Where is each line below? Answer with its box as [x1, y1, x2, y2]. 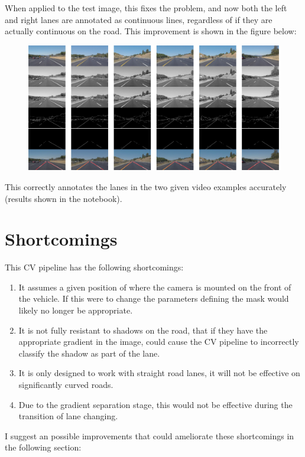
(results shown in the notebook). [5, 192, 122, 204]
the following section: [5, 441, 82, 453]
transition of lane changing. [18, 410, 118, 422]
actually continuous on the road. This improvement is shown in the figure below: [5, 25, 297, 37]
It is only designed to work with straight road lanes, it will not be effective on [18, 367, 300, 379]
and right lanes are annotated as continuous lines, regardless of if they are [5, 13, 272, 25]
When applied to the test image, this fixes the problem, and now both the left [5, 2, 287, 14]
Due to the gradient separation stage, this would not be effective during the [18, 398, 293, 410]
